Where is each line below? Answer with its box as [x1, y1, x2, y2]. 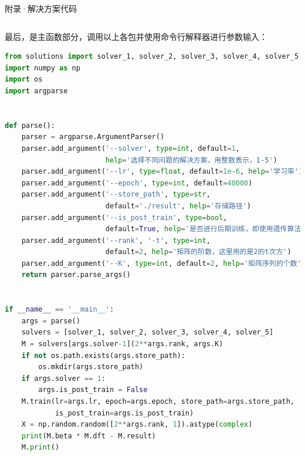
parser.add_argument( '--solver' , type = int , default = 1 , [21, 144, 240, 153]
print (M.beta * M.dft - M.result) [21, 431, 156, 440]
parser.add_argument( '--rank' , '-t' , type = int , [21, 236, 211, 245]
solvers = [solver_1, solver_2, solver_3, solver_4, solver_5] [21, 328, 274, 337]
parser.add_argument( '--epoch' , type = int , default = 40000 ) [21, 178, 253, 187]
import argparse [5, 86, 68, 95]
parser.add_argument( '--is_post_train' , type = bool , [21, 213, 228, 222]
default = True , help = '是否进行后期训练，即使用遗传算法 [105, 225, 301, 234]
